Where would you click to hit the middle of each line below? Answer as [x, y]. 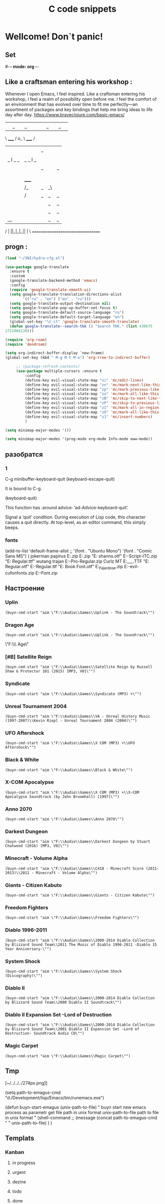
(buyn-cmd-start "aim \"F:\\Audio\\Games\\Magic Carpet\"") [68, 1056]
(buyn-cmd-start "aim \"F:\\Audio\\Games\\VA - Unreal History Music [78, 716]
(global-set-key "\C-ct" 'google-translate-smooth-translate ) [74, 322]
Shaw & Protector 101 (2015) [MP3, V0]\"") [50, 671]
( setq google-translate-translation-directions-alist [66, 294]
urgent [19, 1173]
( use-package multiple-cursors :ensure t [59, 371]
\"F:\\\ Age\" [17, 644]
